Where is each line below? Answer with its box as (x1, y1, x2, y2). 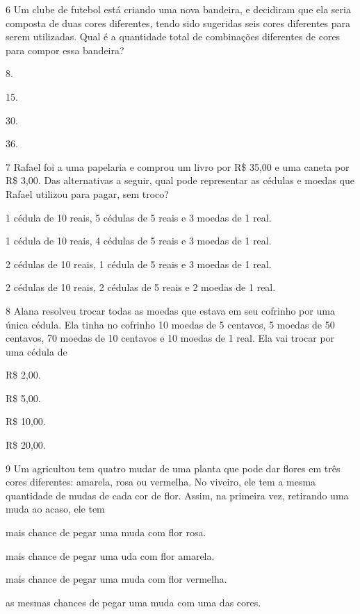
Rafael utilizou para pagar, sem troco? (6, 186, 169, 201)
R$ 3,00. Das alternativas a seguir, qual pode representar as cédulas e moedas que (6, 173, 354, 188)
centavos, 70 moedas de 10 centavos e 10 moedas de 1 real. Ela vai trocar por (6, 331, 335, 345)
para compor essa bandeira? (6, 42, 124, 57)
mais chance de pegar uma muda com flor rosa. (6, 525, 206, 540)
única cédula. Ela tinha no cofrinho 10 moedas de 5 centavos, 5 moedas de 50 (6, 317, 335, 331)
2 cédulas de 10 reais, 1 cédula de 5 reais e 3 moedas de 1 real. (6, 256, 272, 271)
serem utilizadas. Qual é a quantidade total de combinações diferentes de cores (6, 29, 341, 44)
